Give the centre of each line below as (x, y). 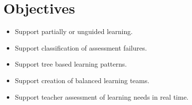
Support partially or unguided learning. (74, 31)
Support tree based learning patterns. (71, 64)
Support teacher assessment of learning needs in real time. (102, 96)
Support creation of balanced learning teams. (82, 80)
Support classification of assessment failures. (81, 47)
